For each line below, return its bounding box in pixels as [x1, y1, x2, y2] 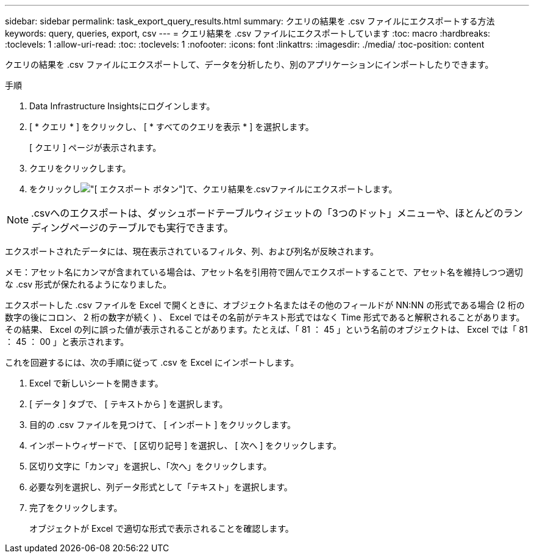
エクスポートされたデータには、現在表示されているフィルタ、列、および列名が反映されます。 [5, 246, 379, 256]
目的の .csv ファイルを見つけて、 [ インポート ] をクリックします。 [29, 419, 296, 430]
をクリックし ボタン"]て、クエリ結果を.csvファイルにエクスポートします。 [29, 184, 397, 194]
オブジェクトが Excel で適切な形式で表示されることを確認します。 [29, 523, 294, 534]
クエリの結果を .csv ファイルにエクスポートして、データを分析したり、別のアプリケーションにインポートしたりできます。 [5, 59, 494, 70]
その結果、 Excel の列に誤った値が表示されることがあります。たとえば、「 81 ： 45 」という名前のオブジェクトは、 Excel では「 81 [5, 324, 528, 335]
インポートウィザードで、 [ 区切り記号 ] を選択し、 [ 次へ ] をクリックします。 [29, 440, 341, 451]
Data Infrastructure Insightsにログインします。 [29, 101, 215, 111]
